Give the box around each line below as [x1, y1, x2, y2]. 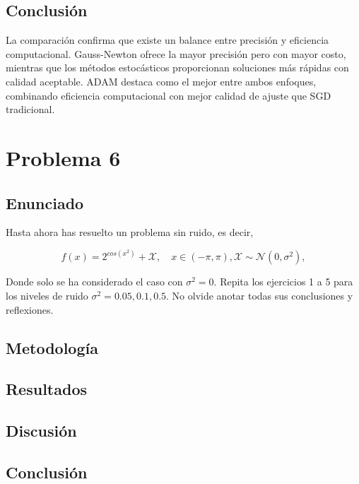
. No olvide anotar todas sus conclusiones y [166, 288, 353, 302]
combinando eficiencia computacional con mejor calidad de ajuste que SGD [6, 88, 331, 102]
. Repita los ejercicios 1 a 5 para [213, 274, 353, 289]
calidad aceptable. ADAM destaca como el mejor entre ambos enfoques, [6, 73, 317, 88]
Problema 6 [6, 143, 121, 172]
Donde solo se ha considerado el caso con [6, 274, 183, 289]
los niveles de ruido [6, 288, 88, 302]
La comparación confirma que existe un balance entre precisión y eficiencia [6, 33, 329, 47]
